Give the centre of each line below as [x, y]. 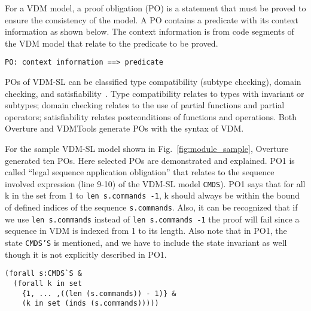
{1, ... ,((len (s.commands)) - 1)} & [99, 293]
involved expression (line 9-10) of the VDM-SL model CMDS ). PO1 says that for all [155, 183]
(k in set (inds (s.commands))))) [90, 304]
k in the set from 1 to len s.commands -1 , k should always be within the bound [152, 195]
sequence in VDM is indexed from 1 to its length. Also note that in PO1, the [146, 231]
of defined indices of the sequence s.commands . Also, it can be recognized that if [151, 207]
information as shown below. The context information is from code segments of [150, 31]
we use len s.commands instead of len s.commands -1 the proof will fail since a [152, 219]
